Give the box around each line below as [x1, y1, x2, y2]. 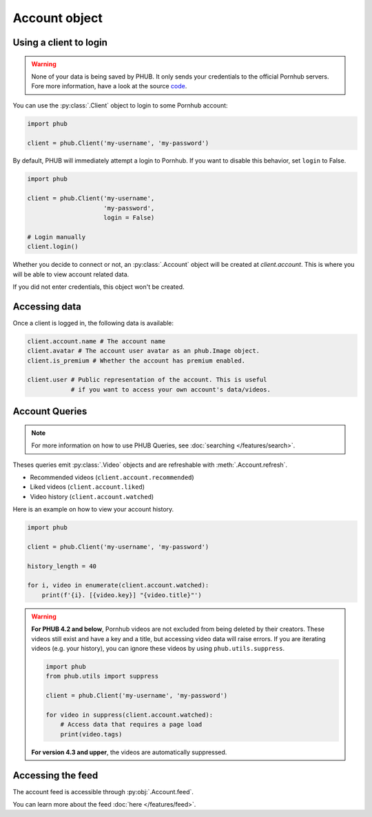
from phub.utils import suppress [45, 672, 158, 680]
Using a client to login [12, 37, 108, 48]
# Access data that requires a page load [60, 720, 203, 729]
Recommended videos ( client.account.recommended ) [30, 473, 194, 481]
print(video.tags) [60, 730, 123, 738]
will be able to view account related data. [12, 270, 130, 279]
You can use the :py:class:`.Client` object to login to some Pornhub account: [12, 101, 228, 110]
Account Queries [12, 405, 87, 417]
